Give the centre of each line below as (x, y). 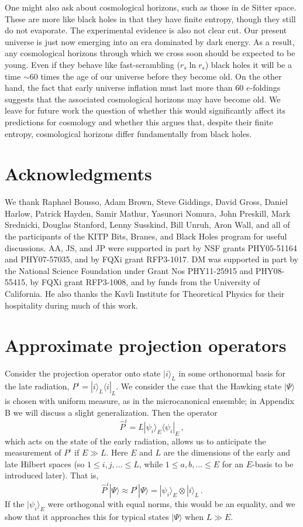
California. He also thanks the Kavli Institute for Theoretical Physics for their (145, 293)
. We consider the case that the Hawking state (199, 386)
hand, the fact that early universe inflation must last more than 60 (124, 88)
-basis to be (273, 463)
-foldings (265, 88)
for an (233, 463)
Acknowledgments (78, 174)
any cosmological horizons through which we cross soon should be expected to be (150, 53)
